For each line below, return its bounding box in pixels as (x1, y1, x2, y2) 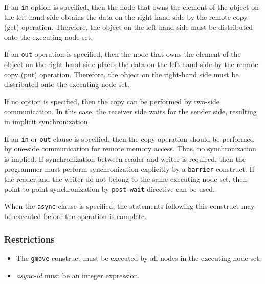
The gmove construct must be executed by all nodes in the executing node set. (16, 252, 261, 263)
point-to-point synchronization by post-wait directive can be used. (4, 183, 215, 194)
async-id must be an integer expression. (16, 270, 140, 280)
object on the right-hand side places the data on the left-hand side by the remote (4, 59, 258, 70)
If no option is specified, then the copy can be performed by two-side (4, 96, 220, 106)
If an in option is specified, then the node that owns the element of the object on (4, 2, 259, 12)
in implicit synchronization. (4, 116, 90, 127)
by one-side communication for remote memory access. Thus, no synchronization (4, 143, 256, 154)
